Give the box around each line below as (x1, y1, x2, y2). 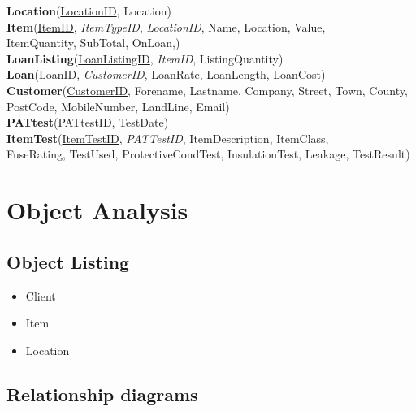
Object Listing (6, 249, 130, 274)
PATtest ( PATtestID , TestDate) (6, 114, 169, 131)
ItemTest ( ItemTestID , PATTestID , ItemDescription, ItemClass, (6, 129, 329, 146)
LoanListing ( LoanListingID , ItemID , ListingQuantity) (6, 50, 284, 67)
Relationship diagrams (6, 381, 198, 406)
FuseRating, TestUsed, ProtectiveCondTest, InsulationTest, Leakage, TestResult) (6, 145, 410, 162)
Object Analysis (6, 193, 188, 227)
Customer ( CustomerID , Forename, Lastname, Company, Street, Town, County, (6, 81, 408, 98)
